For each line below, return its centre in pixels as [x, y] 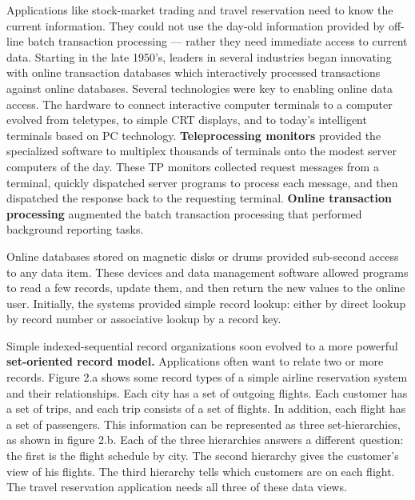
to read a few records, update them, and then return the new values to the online [206, 288]
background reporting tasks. [75, 229]
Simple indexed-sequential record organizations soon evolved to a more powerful [202, 345]
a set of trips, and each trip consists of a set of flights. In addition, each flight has [206, 408]
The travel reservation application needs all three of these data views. [177, 487]
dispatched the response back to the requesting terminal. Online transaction [199, 198]
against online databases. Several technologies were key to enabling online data [200, 88]
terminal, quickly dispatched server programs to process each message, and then [202, 182]
